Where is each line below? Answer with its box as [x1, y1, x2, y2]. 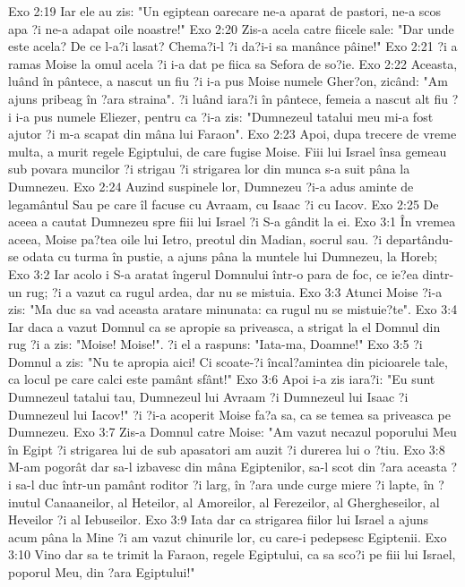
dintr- [422, 264, 454, 283]
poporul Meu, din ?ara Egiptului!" [8, 563, 195, 581]
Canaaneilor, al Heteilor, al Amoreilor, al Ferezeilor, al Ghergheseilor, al [44, 492, 440, 511]
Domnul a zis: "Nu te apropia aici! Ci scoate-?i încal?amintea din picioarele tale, [8, 352, 448, 370]
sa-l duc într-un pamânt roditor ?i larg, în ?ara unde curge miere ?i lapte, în [15, 475, 435, 494]
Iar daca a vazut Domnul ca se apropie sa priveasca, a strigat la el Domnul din [8, 317, 441, 336]
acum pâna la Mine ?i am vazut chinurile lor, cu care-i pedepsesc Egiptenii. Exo [8, 527, 447, 546]
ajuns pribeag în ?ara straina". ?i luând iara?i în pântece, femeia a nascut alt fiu [8, 89, 448, 107]
